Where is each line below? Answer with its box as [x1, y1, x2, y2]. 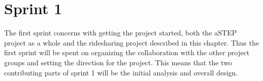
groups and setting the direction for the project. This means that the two [4, 57, 232, 67]
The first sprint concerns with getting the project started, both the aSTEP [4, 27, 237, 38]
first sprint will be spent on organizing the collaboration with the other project [4, 47, 250, 58]
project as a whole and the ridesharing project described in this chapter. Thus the [4, 37, 259, 48]
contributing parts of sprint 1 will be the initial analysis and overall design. [4, 67, 238, 77]
